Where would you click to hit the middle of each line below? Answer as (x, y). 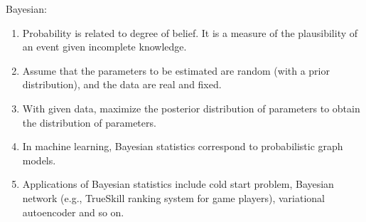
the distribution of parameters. (89, 122)
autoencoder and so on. (73, 212)
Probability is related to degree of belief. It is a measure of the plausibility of (190, 32)
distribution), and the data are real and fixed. (122, 84)
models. (39, 160)
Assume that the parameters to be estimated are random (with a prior (176, 70)
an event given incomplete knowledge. (104, 47)
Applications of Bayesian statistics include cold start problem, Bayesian (178, 184)
